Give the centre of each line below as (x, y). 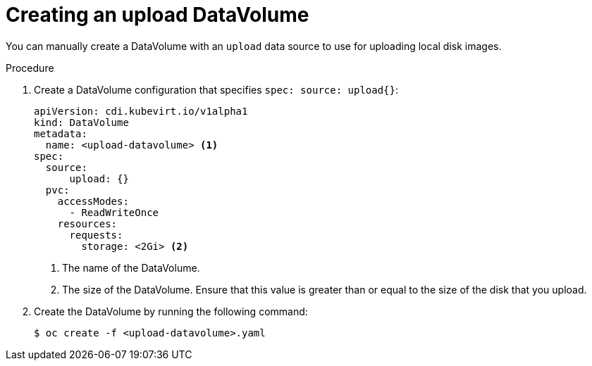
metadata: (61, 133)
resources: (87, 223)
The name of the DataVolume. (131, 267)
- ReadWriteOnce (114, 212)
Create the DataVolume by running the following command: (171, 311)
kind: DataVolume (81, 122)
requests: (96, 235)
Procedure (30, 68)
